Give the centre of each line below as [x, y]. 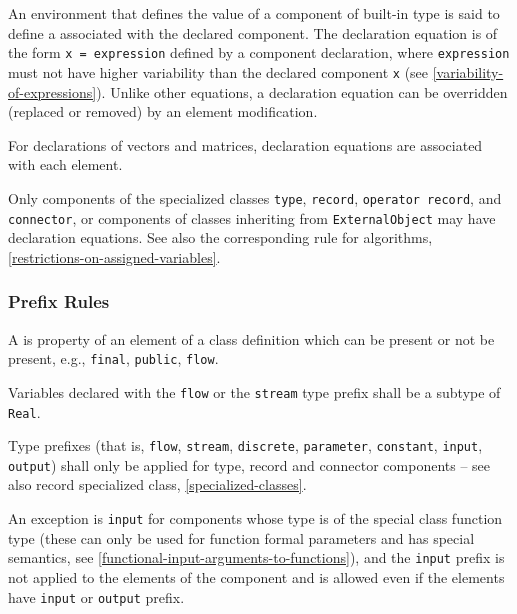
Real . [24, 411]
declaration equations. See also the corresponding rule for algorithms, [220, 237]
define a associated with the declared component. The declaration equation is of [253, 32]
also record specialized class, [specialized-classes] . [157, 484]
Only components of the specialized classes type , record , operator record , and [255, 197]
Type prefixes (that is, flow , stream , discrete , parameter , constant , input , [245, 445]
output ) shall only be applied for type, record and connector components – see [249, 464]
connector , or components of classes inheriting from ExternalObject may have [252, 217]
